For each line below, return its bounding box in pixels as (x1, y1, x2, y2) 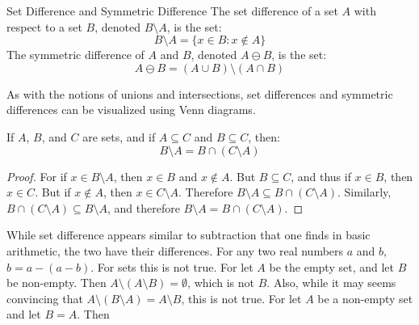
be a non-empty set (317, 289, 413, 306)
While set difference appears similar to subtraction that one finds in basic (6, 226, 371, 243)
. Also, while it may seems (266, 274, 396, 291)
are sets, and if (82, 128, 156, 145)
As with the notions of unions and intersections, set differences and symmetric (6, 85, 393, 102)
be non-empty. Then (6, 274, 107, 291)
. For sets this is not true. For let (90, 258, 253, 275)
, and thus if (291, 167, 351, 184)
